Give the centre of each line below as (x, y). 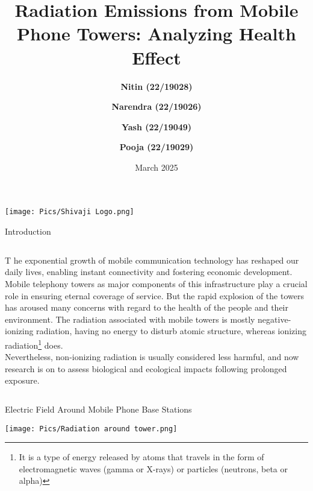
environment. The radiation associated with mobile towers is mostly (130, 319)
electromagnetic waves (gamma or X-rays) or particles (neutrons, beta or (153, 468)
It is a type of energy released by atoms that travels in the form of (141, 457)
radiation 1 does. (34, 344)
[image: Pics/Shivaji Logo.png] (70, 212)
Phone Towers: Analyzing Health (156, 33)
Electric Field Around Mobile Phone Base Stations (98, 409)
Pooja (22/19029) (156, 147)
